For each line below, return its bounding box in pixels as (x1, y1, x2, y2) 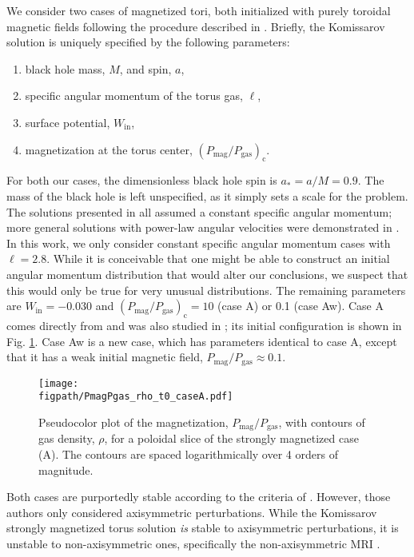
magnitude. (38, 461, 94, 478)
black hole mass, (25, 60, 105, 77)
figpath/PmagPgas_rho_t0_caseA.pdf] (38, 391, 233, 403)
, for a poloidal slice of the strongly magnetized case (104, 430, 359, 447)
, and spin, (119, 60, 172, 77)
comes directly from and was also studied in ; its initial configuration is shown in (6, 316, 402, 333)
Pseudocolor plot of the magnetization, (38, 413, 229, 430)
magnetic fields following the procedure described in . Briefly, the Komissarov (6, 18, 385, 34)
